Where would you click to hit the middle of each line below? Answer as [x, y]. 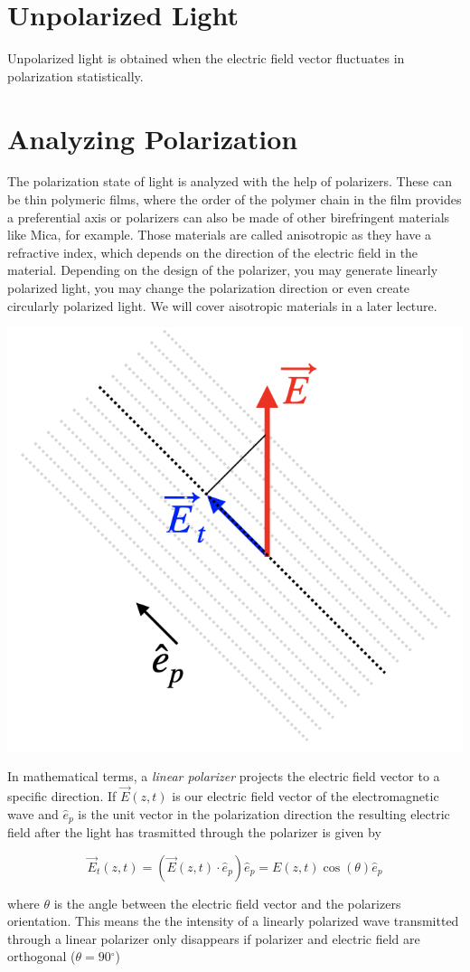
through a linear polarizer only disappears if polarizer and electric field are [214, 938]
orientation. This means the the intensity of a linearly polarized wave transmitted [233, 921]
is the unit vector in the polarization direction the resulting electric [264, 813]
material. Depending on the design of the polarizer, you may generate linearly [223, 270]
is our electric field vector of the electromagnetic [305, 796]
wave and [33, 813]
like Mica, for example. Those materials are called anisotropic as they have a [220, 235]
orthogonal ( [42, 956]
